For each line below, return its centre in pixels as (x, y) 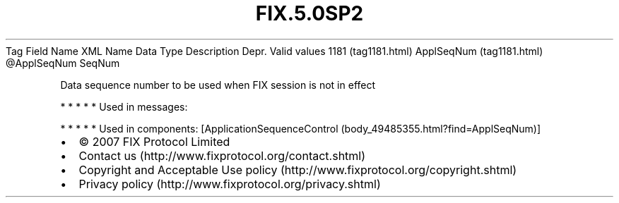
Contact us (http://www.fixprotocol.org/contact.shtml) (222, 155)
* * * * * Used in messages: (124, 106)
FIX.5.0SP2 (309, 13)
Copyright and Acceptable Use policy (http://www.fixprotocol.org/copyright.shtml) (298, 170)
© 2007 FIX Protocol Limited (154, 141)
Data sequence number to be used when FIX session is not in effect (218, 85)
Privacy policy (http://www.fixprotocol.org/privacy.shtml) (230, 184)
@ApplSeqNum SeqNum (63, 63)
